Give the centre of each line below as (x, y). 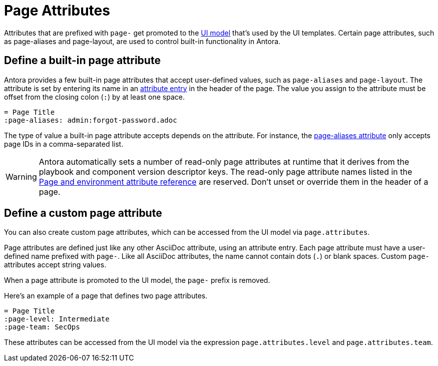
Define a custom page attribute (83, 213)
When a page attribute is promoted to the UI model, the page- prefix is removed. (137, 280)
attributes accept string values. (55, 265)
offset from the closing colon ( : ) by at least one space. (94, 97)
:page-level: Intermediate (57, 319)
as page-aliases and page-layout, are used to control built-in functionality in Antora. (142, 41)
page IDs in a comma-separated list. (64, 144)
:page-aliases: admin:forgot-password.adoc (91, 120)
